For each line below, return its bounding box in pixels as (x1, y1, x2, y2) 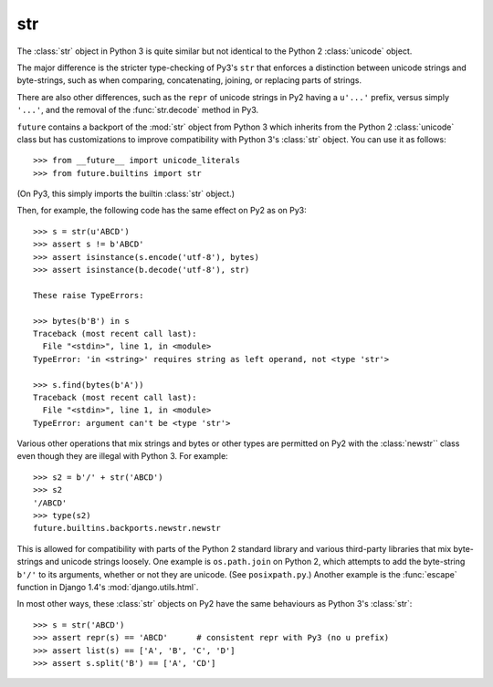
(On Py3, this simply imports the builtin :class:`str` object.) (16, 188, 235, 200)
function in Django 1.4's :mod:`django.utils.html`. (16, 582, 199, 592)
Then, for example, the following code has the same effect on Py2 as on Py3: (16, 205, 308, 216)
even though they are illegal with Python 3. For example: (16, 451, 228, 462)
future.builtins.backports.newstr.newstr (33, 523, 221, 534)
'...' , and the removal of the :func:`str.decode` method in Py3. (16, 105, 259, 116)
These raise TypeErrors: (33, 290, 144, 300)
